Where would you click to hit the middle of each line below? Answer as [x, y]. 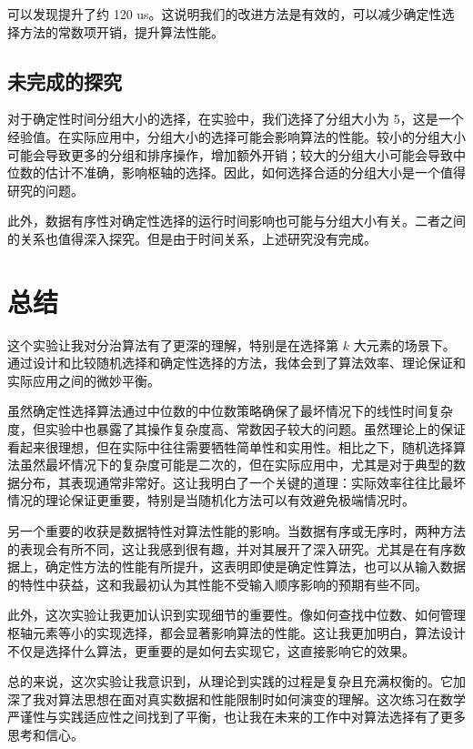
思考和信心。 [45, 734]
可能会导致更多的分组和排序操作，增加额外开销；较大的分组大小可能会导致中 [236, 154]
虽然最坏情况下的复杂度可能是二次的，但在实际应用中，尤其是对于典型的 [236, 465]
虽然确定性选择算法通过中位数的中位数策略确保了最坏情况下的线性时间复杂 [230, 411]
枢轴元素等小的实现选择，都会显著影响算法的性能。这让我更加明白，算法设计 [236, 632]
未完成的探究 [65, 81]
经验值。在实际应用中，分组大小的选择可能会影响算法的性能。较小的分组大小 [236, 136]
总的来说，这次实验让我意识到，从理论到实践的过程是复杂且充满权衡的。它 [230, 681]
